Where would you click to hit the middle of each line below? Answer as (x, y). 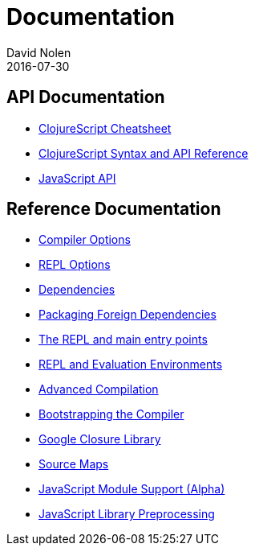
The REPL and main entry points (123, 340)
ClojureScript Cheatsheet (105, 128)
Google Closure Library (100, 439)
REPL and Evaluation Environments (131, 365)
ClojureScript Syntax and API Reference (144, 153)
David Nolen (39, 52)
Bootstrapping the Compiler (111, 414)
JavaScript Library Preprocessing (127, 514)
